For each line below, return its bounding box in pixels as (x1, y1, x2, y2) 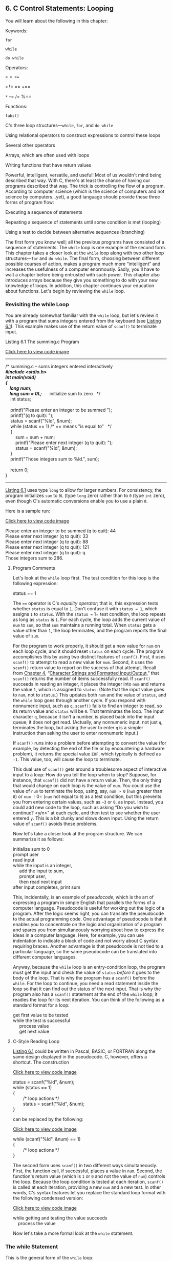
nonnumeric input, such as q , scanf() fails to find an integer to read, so (12, 703, 162, 709)
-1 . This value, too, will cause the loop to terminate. (12, 756, 121, 763)
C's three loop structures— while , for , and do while (5, 122, 114, 128)
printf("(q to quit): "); (10, 412, 54, 418)
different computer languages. (12, 954, 77, 960)
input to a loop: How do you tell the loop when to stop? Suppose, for (12, 772, 157, 778)
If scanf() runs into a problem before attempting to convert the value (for (12, 740, 167, 746)
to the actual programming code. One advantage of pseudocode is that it (12, 916, 167, 922)
